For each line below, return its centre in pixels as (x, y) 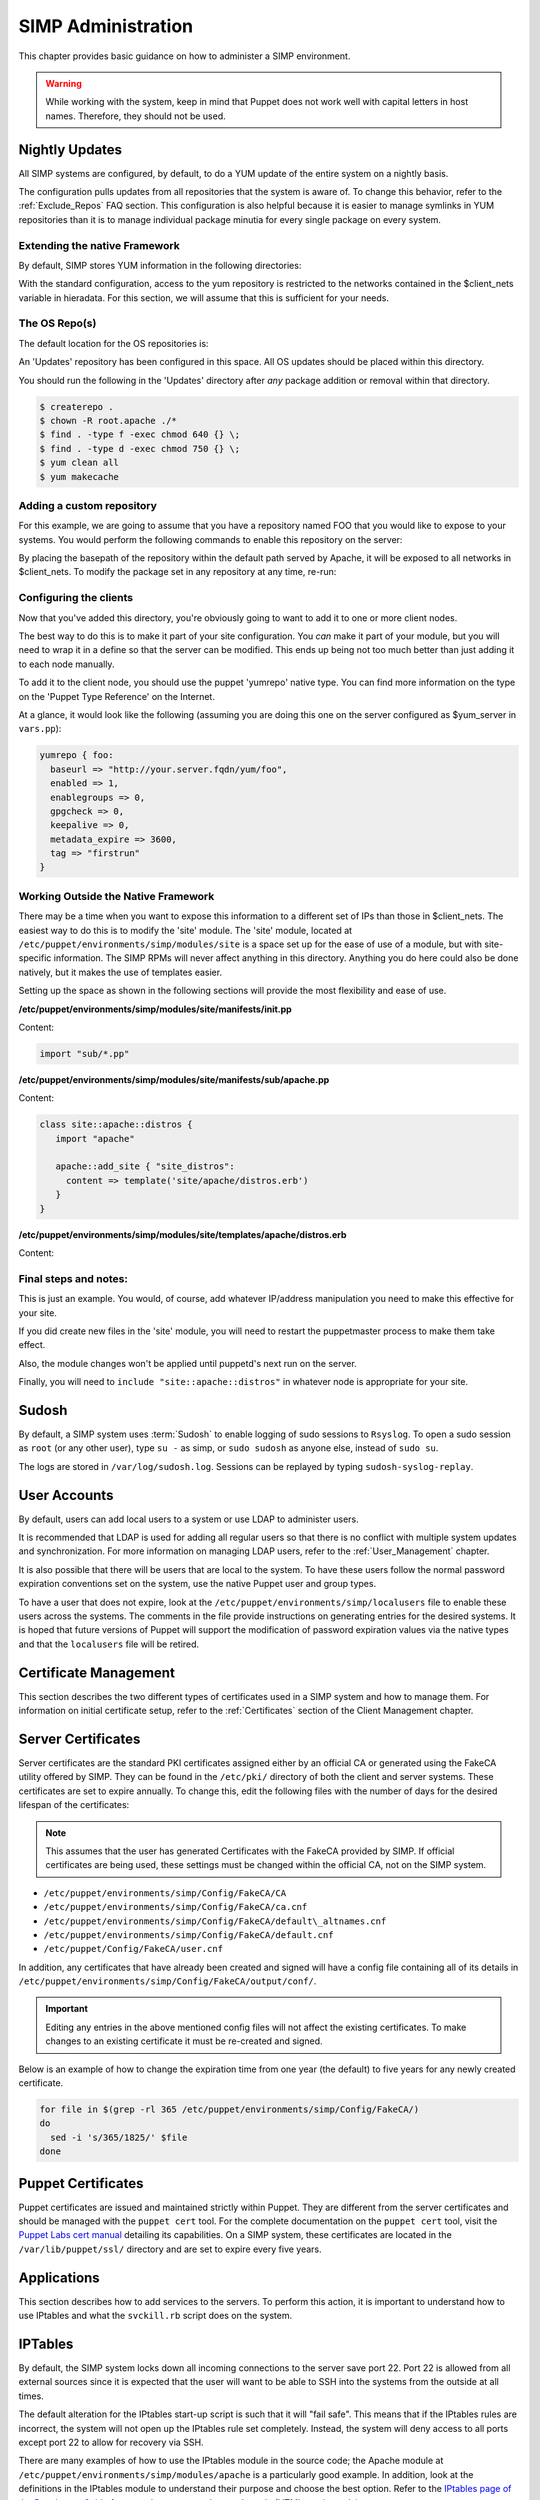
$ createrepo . (76, 406)
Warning (63, 83)
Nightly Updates (70, 149)
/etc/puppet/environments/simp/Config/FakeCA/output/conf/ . (167, 1981)
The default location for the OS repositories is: (113, 343)
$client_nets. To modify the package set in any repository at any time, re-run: (177, 572)
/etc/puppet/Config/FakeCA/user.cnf (133, 1949)
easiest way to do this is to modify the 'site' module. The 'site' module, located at (185, 930)
